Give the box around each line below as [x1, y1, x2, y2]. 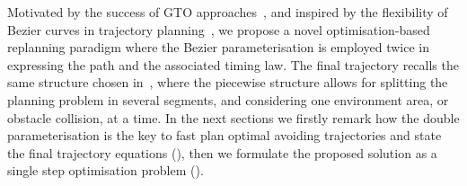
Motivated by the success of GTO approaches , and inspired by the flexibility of [7, 3, 448, 21]
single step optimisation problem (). [7, 161, 204, 180]
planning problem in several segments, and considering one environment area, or [7, 90, 449, 109]
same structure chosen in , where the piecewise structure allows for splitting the [7, 73, 448, 92]
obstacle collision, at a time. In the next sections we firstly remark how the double [7, 108, 460, 127]
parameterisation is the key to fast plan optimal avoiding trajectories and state [7, 126, 442, 145]
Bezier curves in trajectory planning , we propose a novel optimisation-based [7, 20, 430, 39]
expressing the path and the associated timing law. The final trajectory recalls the [7, 55, 459, 74]
